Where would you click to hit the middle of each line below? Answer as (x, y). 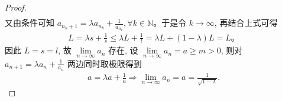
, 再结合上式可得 (246, 23)
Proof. (16, 7)
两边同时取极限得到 (104, 63)
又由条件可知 (30, 23)
